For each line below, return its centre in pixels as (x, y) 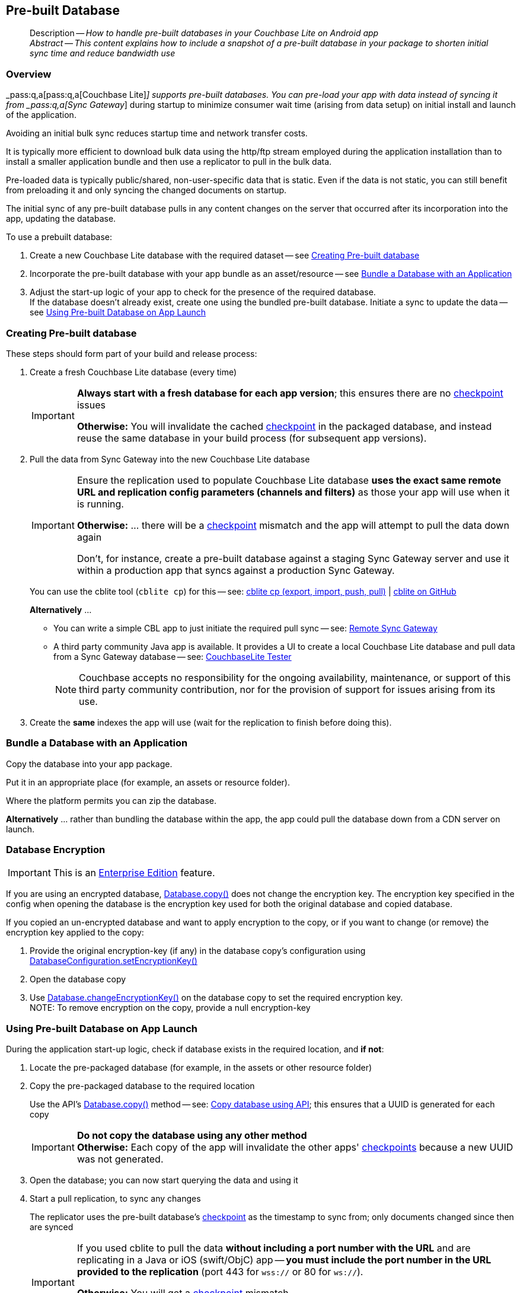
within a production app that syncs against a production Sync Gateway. (236, 570)
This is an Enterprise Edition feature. (134, 873)
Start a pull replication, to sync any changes (115, 1199)
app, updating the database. (61, 219)
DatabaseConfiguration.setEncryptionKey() (114, 961)
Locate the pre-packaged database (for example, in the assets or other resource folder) (201, 1068)
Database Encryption (56, 850)
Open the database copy (78, 979)
